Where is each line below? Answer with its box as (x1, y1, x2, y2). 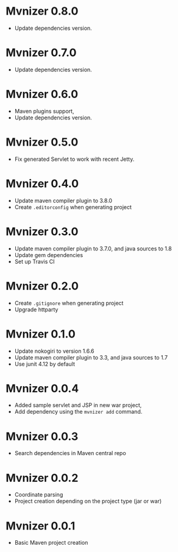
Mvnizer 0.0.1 (5, 519, 76, 533)
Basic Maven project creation (14, 539, 88, 547)
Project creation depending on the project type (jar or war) (14, 498, 162, 505)
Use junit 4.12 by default (14, 360, 76, 367)
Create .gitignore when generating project (14, 299, 124, 306)
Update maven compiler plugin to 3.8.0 (14, 197, 113, 204)
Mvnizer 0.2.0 (5, 279, 79, 293)
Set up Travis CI (14, 258, 55, 265)
